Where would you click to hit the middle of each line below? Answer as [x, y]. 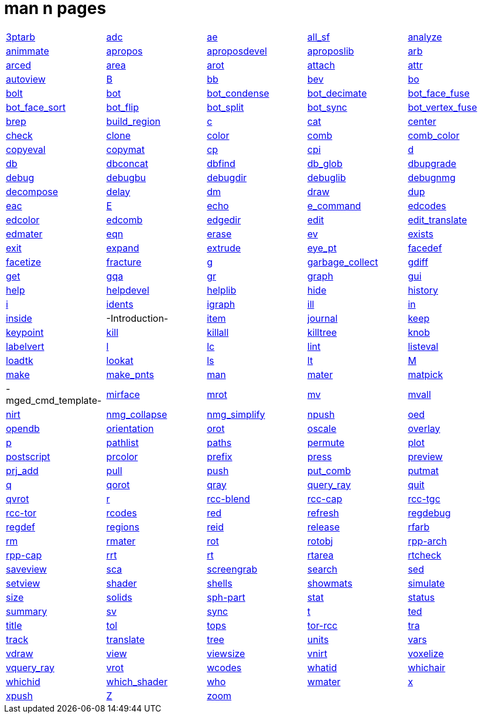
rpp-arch [427, 541]
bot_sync [327, 107]
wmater [324, 681]
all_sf [319, 37]
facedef [425, 248]
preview [425, 456]
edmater [24, 234]
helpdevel [128, 290]
